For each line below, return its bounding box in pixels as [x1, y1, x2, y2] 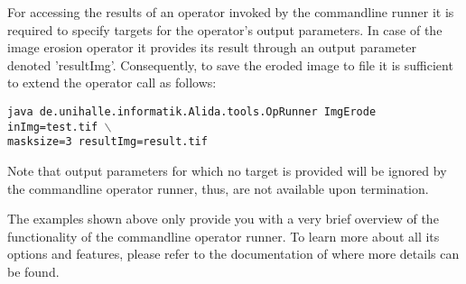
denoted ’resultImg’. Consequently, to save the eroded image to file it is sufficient [7, 55, 453, 74]
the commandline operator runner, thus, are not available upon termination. [7, 179, 429, 197]
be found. [7, 261, 60, 280]
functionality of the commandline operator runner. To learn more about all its [7, 226, 440, 245]
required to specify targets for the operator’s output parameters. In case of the [7, 20, 443, 39]
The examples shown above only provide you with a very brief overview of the [7, 209, 439, 228]
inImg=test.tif [7, 120, 98, 133]
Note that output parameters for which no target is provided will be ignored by [7, 160, 447, 179]
